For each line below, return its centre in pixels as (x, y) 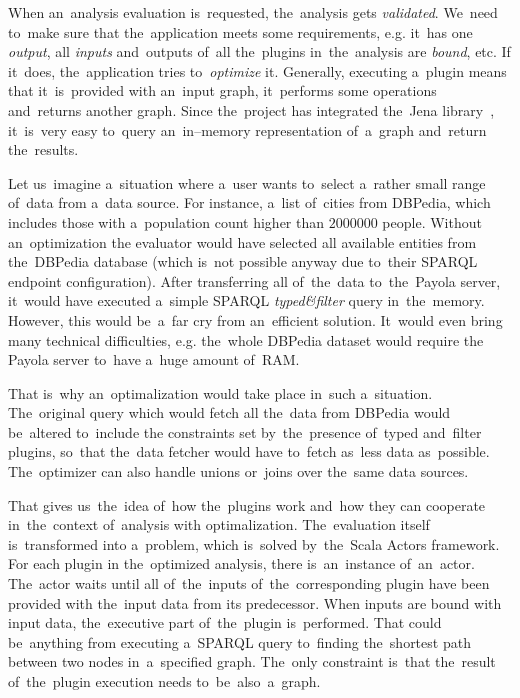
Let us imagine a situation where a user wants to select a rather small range (247, 182)
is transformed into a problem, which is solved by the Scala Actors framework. (254, 543)
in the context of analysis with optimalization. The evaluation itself (219, 524)
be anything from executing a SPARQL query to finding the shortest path (239, 641)
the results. (43, 149)
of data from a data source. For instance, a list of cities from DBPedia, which (249, 202)
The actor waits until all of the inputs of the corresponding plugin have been (249, 583)
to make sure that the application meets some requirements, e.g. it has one (240, 31)
